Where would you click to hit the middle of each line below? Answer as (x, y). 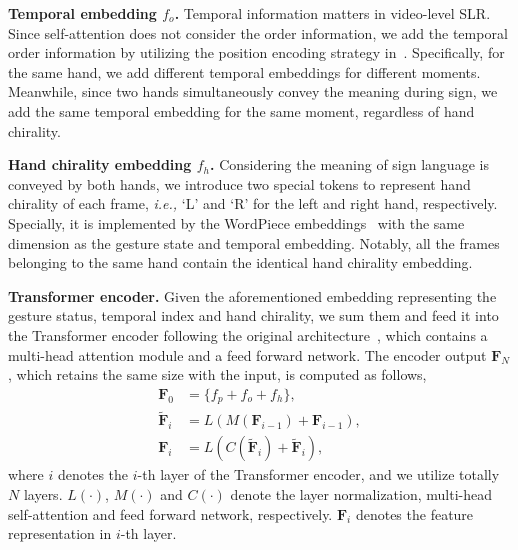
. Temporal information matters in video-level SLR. (332, 13)
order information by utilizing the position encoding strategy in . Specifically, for (256, 52)
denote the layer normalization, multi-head (361, 494)
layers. (43, 494)
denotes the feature (414, 513)
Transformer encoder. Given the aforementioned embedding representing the (252, 295)
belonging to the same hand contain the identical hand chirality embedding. (240, 262)
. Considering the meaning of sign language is (349, 164)
